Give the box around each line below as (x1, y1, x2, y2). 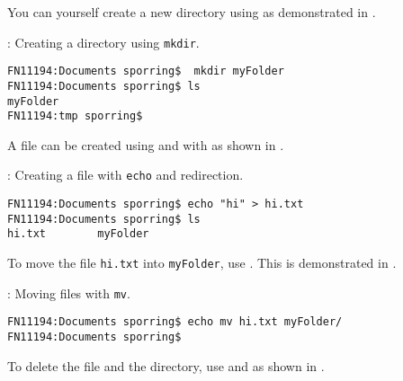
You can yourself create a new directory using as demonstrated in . (7, 3, 376, 21)
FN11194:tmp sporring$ (7, 110, 143, 123)
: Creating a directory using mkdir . (7, 32, 200, 51)
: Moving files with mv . (7, 283, 130, 302)
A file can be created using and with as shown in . (7, 135, 284, 154)
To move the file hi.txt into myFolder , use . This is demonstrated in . (7, 253, 397, 272)
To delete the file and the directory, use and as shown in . (7, 356, 325, 375)
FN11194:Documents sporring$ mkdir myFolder (7, 65, 284, 78)
